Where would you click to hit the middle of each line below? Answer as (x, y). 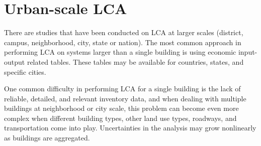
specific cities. (25, 71)
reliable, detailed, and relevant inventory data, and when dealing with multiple (125, 98)
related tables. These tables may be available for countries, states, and (135, 61)
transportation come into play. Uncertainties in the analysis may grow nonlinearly (130, 128)
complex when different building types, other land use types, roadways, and (120, 118)
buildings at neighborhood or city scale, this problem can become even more (121, 108)
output (15, 61)
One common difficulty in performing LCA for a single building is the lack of (122, 89)
